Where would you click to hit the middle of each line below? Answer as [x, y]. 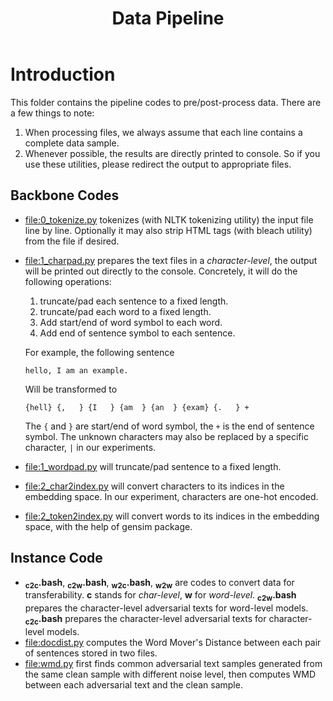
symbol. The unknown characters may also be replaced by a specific [166, 436]
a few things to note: [52, 113]
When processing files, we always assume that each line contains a [163, 132]
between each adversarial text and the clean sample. [133, 684]
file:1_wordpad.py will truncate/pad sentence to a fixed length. [153, 466]
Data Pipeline [168, 18]
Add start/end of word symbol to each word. [131, 322]
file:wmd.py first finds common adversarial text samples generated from [173, 663]
